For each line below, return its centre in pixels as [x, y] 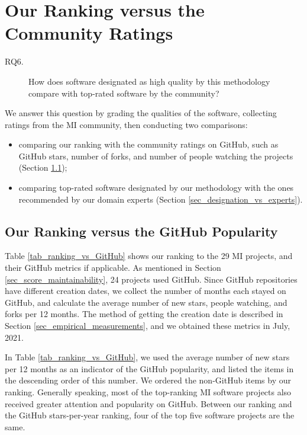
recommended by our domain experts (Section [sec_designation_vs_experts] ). [161, 199]
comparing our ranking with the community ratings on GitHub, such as [148, 144]
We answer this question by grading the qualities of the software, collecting [141, 113]
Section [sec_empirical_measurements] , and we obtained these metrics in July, [148, 326]
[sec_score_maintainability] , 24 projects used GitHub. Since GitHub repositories [151, 279]
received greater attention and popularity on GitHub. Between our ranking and [148, 403]
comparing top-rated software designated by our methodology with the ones [156, 188]
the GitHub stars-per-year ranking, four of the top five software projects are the [150, 415]
